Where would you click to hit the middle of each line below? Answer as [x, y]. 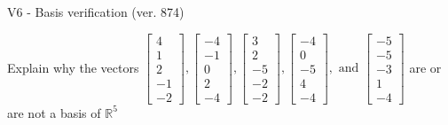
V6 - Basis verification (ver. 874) [96, 12]
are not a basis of [54, 112]
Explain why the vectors [73, 67]
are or [425, 67]
